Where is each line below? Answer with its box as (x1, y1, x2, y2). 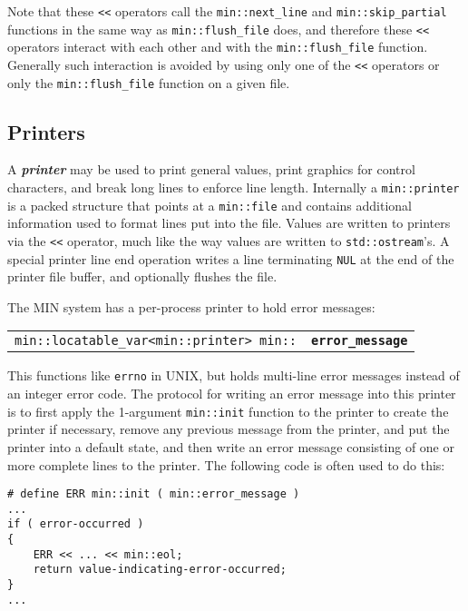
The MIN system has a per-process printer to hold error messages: (7, 297, 375, 316)
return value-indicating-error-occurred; (33, 563, 287, 577)
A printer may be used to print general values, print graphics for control (7, 160, 415, 179)
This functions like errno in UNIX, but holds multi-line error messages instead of (7, 366, 460, 385)
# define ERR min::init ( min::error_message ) (7, 488, 300, 501)
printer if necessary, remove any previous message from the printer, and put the (7, 419, 450, 439)
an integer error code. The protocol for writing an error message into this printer (7, 384, 456, 403)
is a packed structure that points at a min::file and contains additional (7, 195, 412, 214)
